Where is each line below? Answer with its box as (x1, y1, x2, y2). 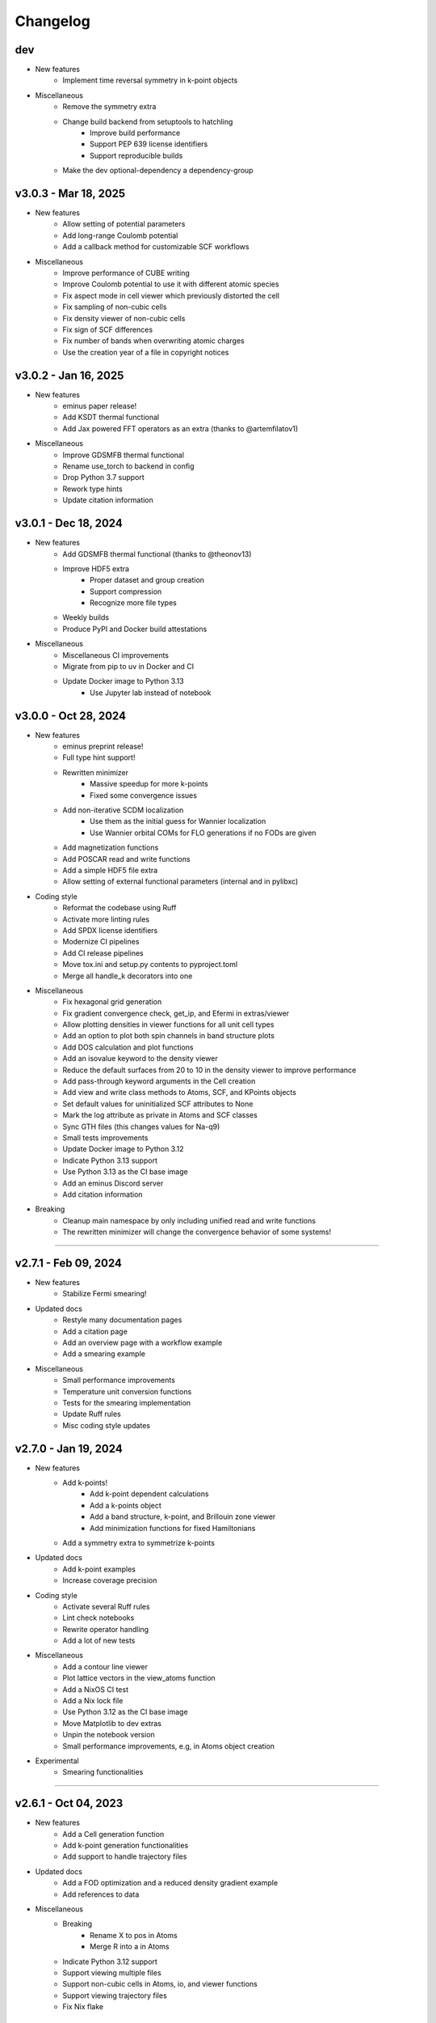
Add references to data (62, 1889, 140, 1899)
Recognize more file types (90, 598, 177, 608)
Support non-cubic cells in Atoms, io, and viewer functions (62, 1979, 258, 1989)
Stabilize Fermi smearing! (62, 1289, 147, 1299)
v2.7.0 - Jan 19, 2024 (15, 1441, 123, 1456)
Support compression (90, 587, 162, 596)
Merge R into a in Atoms (90, 1942, 170, 1952)
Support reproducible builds (90, 151, 183, 160)
